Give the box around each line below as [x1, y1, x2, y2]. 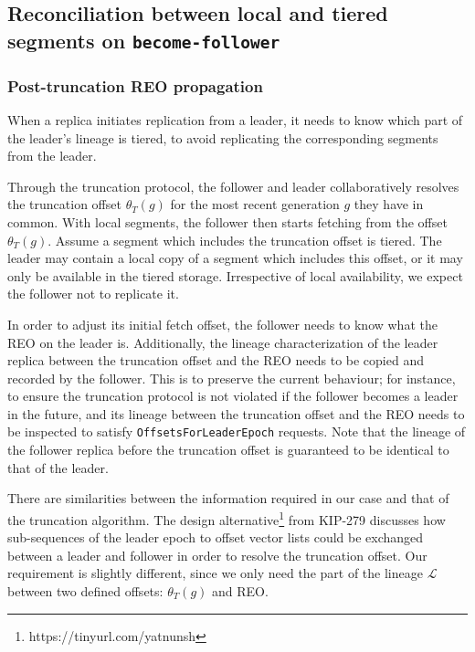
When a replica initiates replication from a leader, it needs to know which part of [7, 110, 463, 129]
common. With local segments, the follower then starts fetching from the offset [7, 212, 448, 231]
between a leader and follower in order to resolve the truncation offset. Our [7, 545, 427, 564]
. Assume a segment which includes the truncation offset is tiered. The [47, 230, 442, 249]
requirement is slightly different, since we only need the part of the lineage [7, 563, 423, 583]
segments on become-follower [7, 26, 280, 54]
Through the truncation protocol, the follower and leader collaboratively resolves [7, 176, 459, 195]
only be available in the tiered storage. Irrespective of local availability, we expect [7, 266, 463, 285]
